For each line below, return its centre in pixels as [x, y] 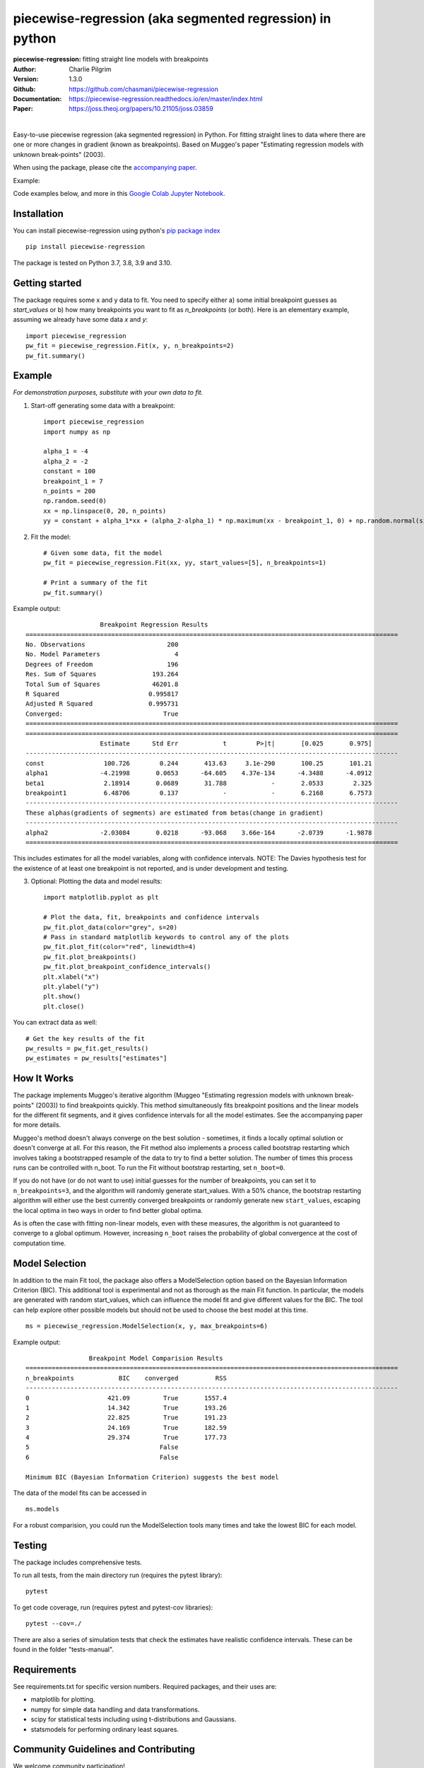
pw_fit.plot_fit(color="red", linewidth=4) [120, 947]
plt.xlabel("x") [71, 977]
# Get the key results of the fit [85, 1039]
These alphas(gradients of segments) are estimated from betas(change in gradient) [175, 813]
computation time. [40, 1243]
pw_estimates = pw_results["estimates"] [96, 1058]
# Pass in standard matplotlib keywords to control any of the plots [166, 937]
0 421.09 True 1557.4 [126, 1398]
